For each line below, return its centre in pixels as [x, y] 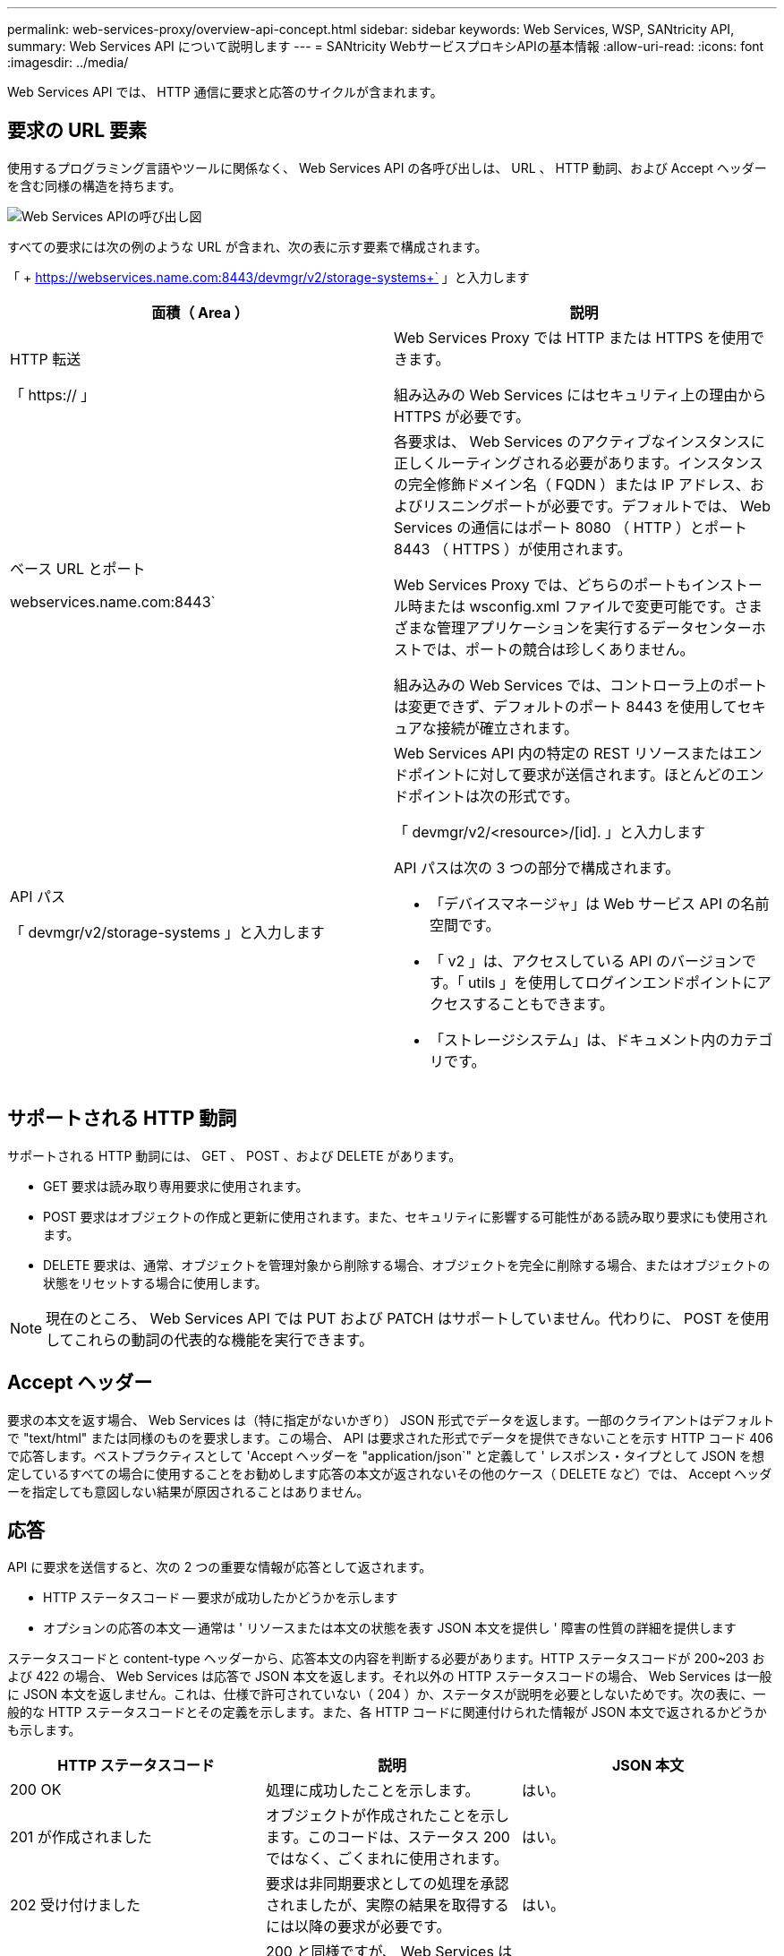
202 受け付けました [76, 1905]
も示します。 [44, 1730]
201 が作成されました [81, 1837]
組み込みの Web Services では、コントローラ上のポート [581, 685]
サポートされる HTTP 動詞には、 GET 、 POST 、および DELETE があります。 [234, 1155]
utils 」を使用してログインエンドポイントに [612, 982]
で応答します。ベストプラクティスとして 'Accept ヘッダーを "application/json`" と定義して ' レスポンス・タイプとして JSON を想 [386, 1455]
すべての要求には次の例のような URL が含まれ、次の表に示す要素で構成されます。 [247, 246]
